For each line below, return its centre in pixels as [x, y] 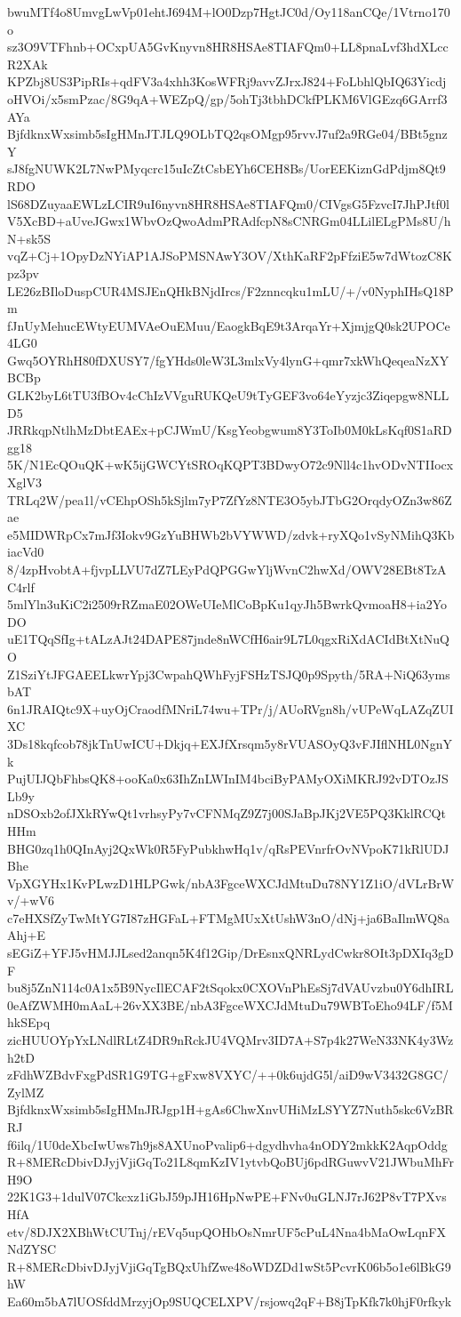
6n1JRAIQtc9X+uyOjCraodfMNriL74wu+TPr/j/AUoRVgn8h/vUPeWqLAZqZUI [230, 708]
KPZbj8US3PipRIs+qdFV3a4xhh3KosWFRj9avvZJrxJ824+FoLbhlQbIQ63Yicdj [227, 81]
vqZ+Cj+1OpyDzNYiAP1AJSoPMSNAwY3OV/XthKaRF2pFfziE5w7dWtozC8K [230, 256]
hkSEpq [29, 1022]
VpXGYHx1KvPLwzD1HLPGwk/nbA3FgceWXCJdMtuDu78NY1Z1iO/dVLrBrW [231, 883]
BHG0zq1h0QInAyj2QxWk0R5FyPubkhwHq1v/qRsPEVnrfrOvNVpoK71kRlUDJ [228, 848]
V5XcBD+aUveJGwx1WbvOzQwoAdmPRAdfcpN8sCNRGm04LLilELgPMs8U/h [229, 221]
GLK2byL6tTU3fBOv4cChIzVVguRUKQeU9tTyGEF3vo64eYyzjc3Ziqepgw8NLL [228, 395]
